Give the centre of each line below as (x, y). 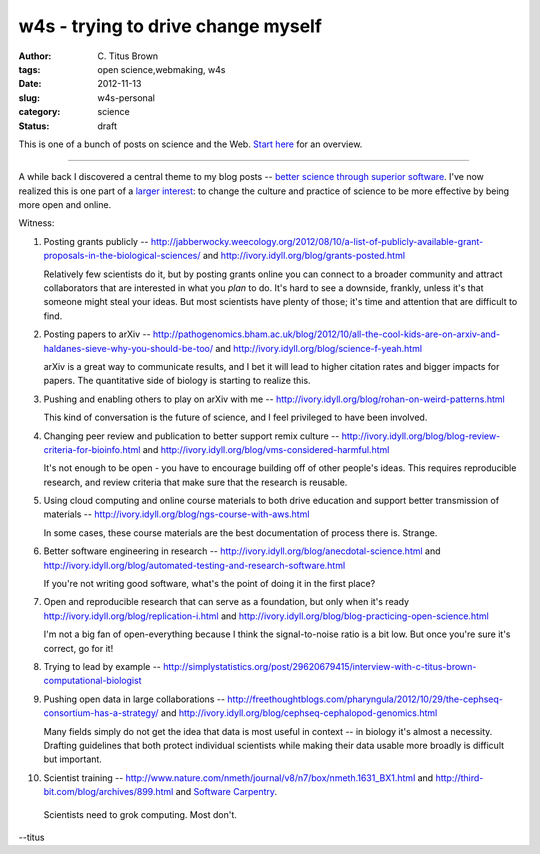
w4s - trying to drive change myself (170, 26)
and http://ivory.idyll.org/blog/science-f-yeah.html (319, 348)
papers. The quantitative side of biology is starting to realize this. (177, 381)
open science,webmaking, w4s (161, 69)
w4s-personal (126, 97)
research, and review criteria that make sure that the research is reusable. (195, 482)
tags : (29, 69)
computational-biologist (92, 681)
